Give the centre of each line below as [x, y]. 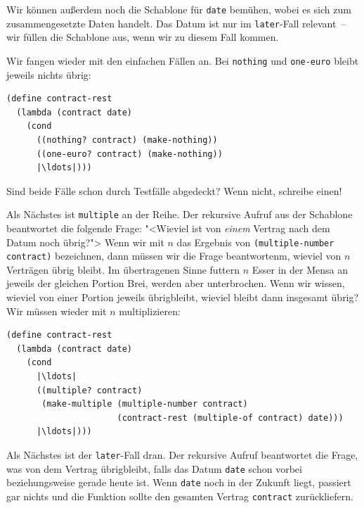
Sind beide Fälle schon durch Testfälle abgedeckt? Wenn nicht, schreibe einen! [174, 190]
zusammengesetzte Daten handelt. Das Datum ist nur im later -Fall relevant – [176, 23]
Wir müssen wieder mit [57, 311]
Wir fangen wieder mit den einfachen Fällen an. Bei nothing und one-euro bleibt [183, 60]
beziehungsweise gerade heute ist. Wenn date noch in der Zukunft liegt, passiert [179, 482]
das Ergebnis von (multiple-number [255, 242]
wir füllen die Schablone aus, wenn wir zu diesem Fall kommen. [143, 37]
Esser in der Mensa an [300, 269]
